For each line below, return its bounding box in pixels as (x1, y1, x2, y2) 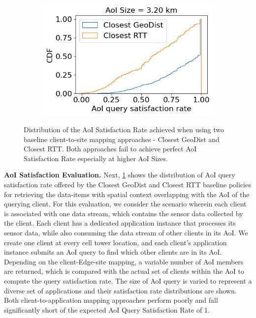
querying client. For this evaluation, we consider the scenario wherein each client (4, 199, 247, 209)
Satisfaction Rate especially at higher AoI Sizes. (24, 153, 168, 163)
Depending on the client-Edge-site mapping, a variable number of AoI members (4, 256, 244, 266)
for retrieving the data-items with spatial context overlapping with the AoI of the (4, 189, 250, 199)
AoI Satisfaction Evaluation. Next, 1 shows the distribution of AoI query (4, 170, 235, 180)
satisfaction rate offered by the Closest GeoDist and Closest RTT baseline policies (4, 179, 251, 190)
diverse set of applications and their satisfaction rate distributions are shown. (4, 285, 237, 295)
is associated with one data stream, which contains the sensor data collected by (4, 208, 243, 218)
